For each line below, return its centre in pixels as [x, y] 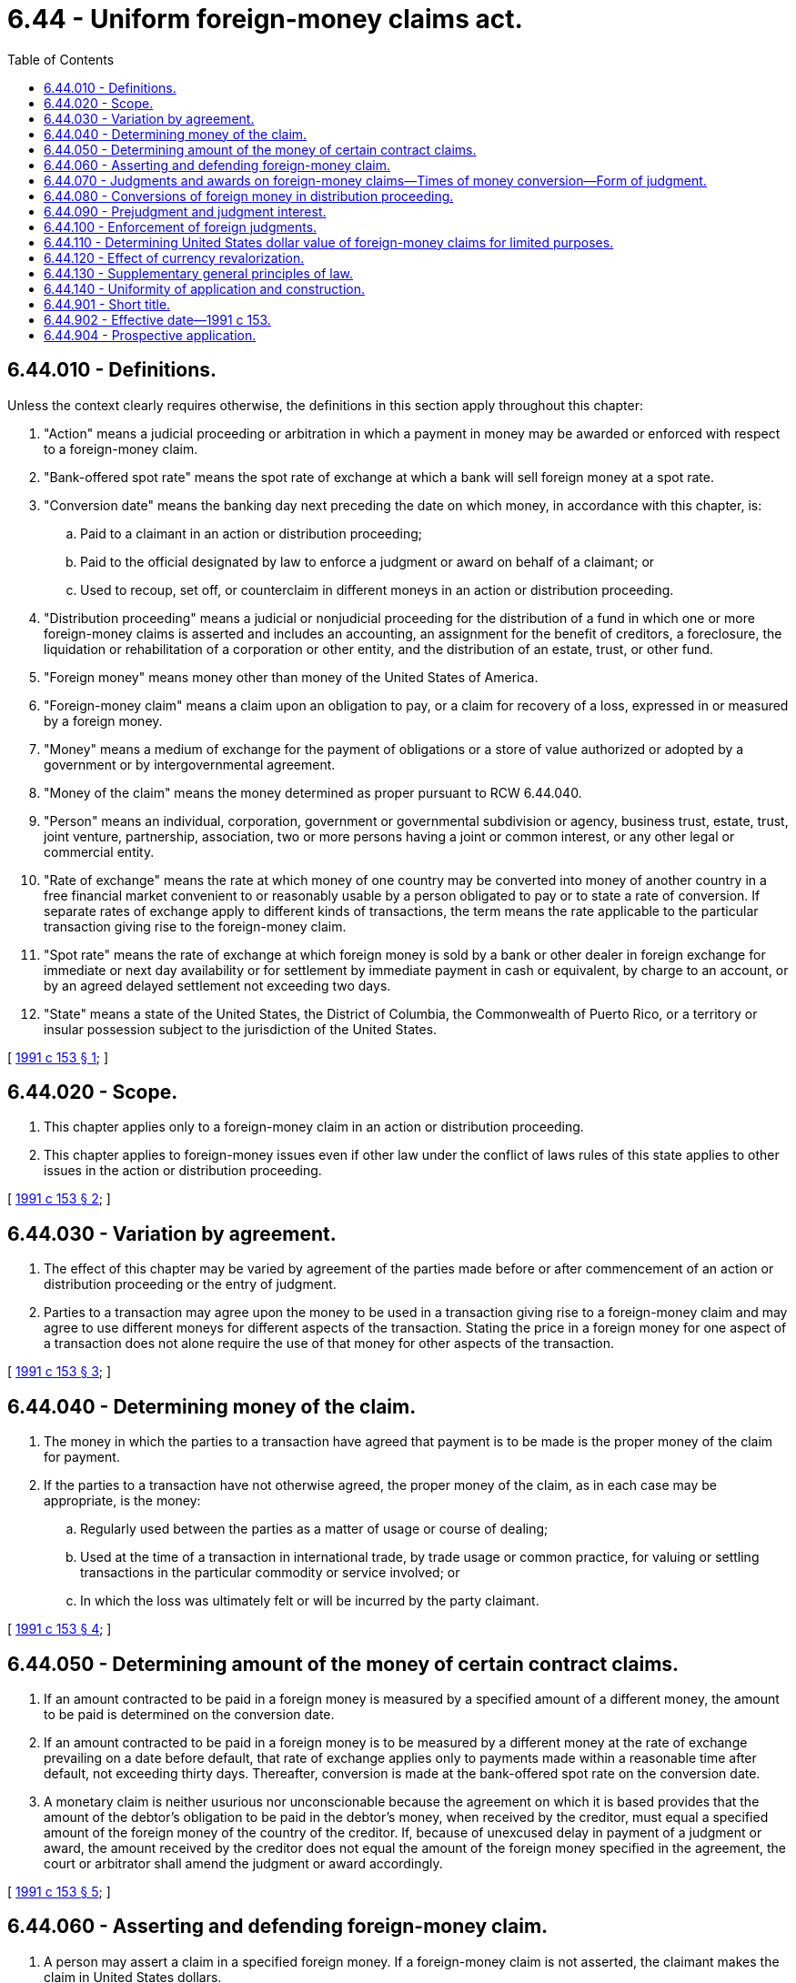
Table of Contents [61, 59]
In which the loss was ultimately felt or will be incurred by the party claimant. [310, 1601]
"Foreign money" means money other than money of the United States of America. [291, 677]
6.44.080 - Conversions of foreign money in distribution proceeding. [249, 196]
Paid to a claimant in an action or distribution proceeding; [252, 533]
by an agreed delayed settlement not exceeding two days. [217, 985]
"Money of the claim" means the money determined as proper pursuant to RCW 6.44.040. [313, 792]
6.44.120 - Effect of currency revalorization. [174, 257]
